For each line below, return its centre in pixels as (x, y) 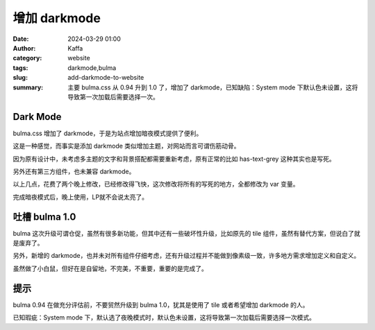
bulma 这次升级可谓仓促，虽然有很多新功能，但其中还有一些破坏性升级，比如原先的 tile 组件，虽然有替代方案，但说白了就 (186, 233)
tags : (20, 68)
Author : (24, 48)
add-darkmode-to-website (106, 78)
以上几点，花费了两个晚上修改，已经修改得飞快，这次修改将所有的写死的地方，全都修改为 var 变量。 (156, 184)
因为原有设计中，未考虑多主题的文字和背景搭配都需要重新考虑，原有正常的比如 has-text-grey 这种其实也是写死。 (174, 159)
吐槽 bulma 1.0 (44, 217)
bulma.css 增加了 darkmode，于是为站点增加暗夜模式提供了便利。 (108, 133)
